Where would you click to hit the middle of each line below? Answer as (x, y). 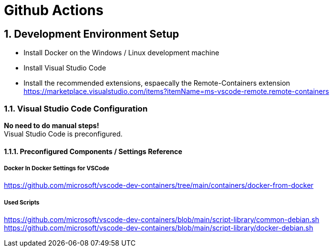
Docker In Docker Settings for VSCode (57, 168)
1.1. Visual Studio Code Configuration (76, 108)
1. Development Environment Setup (92, 34)
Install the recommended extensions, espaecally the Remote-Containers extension (157, 83)
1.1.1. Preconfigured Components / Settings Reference (93, 151)
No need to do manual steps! (51, 125)
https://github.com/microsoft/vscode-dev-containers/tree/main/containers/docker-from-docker (159, 185)
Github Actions (54, 10)
